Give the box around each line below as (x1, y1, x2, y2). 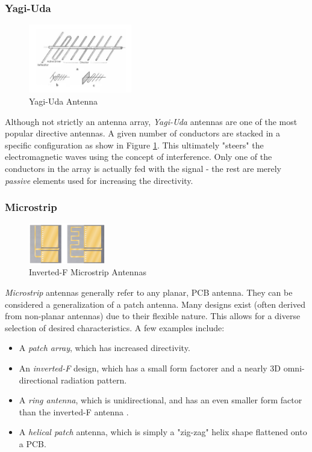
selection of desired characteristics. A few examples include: (5, 321, 225, 334)
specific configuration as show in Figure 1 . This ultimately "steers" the (5, 138, 264, 151)
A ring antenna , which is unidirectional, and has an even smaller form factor (19, 394, 302, 406)
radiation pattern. (61, 373, 127, 386)
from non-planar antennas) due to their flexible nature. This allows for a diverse (5, 310, 301, 322)
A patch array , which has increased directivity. (19, 341, 190, 354)
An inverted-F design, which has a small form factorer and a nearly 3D (19, 361, 281, 374)
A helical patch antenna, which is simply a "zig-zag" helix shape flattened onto (19, 426, 307, 438)
